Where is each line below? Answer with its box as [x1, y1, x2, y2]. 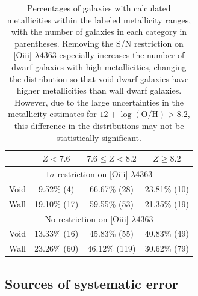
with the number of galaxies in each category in [11, 25, 187, 38]
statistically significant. [56, 131, 141, 143]
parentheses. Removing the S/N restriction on [14, 37, 184, 49]
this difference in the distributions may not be [14, 119, 184, 131]
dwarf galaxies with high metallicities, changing [11, 60, 187, 73]
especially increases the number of [59, 49, 185, 61]
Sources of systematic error [5, 274, 178, 292]
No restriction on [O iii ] [45, 212, 129, 225]
